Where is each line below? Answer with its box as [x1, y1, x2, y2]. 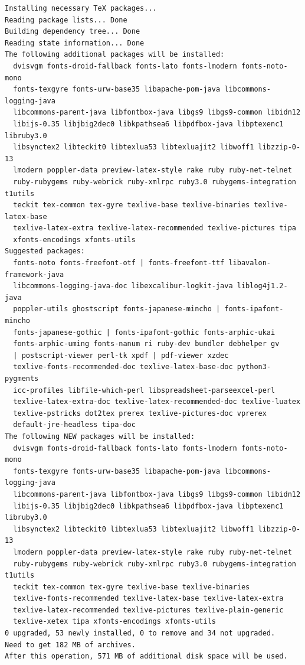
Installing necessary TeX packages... [5, 4, 157, 12]
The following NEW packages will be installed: [5, 432, 195, 441]
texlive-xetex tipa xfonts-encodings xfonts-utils [13, 617, 216, 626]
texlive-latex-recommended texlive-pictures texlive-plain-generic [13, 605, 284, 614]
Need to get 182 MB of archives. [5, 640, 136, 649]
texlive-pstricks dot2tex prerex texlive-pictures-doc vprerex [13, 409, 267, 418]
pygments [5, 374, 39, 383]
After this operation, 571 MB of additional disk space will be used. [5, 652, 288, 661]
